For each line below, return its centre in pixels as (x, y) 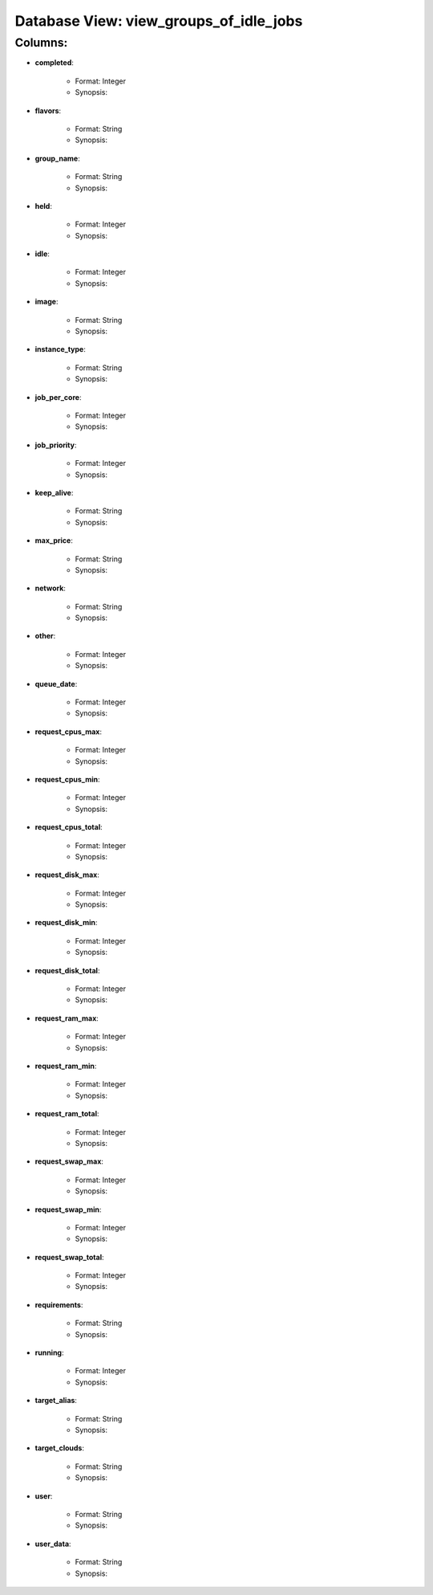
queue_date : (56, 683)
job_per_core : (58, 397)
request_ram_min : (66, 1066)
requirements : (59, 1304)
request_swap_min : (68, 1210)
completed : (54, 63)
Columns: (41, 43)
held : (43, 206)
